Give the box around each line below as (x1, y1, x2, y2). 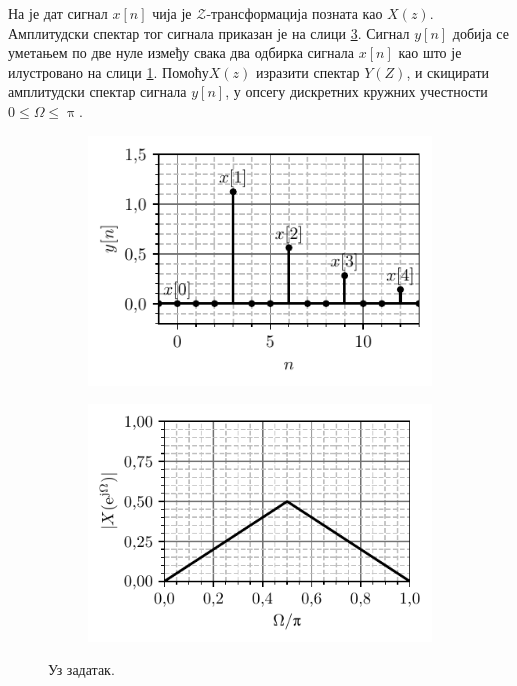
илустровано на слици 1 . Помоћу (8, 61, 209, 82)
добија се (452, 22, 509, 43)
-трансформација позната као (206, 3, 383, 23)
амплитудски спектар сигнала (8, 81, 187, 102)
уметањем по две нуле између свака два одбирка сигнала (8, 42, 355, 63)
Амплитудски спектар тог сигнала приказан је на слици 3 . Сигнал (8, 22, 410, 43)
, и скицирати (406, 61, 490, 82)
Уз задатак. (48, 659, 115, 680)
